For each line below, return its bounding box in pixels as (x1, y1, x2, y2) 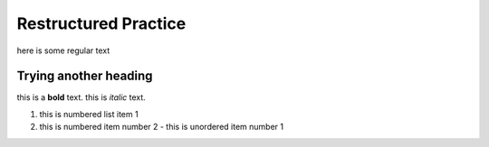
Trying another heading (16, 69, 153, 84)
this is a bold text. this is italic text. (16, 92, 147, 103)
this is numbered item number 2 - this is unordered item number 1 (39, 122, 284, 133)
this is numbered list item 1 (39, 108, 139, 119)
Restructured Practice (16, 14, 187, 33)
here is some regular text (16, 45, 110, 56)
